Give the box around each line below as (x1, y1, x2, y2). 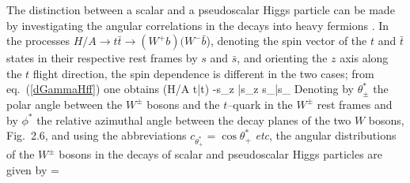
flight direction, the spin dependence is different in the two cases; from (32, 65, 374, 81)
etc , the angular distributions (255, 127, 397, 144)
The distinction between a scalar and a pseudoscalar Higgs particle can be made (6, 2, 395, 17)
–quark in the (227, 95, 293, 112)
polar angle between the (6, 95, 123, 112)
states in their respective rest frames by (6, 50, 198, 66)
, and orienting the (237, 50, 328, 66)
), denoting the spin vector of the (206, 32, 367, 49)
